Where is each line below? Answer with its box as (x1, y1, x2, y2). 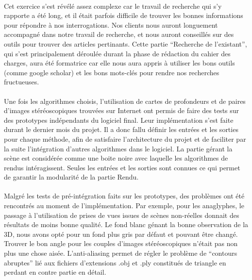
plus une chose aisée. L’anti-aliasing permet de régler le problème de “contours (4, 248, 237, 258)
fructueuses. (4, 77, 39, 87)
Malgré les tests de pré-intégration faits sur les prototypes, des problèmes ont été (4, 191, 245, 201)
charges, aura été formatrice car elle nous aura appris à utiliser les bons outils (4, 58, 235, 68)
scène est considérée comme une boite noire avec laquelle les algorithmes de (4, 153, 228, 163)
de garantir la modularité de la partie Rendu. (4, 172, 139, 182)
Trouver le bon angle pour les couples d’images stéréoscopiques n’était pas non (4, 238, 238, 248)
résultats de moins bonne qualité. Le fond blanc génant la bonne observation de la (4, 219, 249, 230)
